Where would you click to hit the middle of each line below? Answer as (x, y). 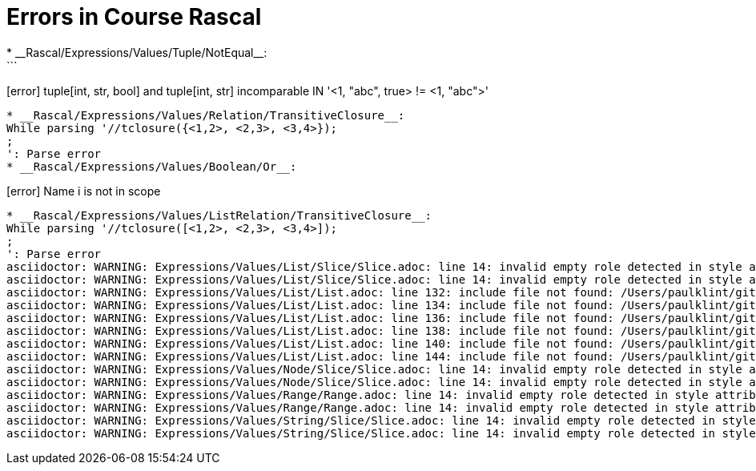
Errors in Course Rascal (134, 17)
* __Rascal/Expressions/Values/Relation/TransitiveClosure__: (206, 115)
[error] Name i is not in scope (84, 191)
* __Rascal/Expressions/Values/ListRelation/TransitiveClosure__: (219, 215)
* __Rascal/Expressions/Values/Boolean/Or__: (152, 166)
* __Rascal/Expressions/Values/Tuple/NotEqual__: (137, 52)
